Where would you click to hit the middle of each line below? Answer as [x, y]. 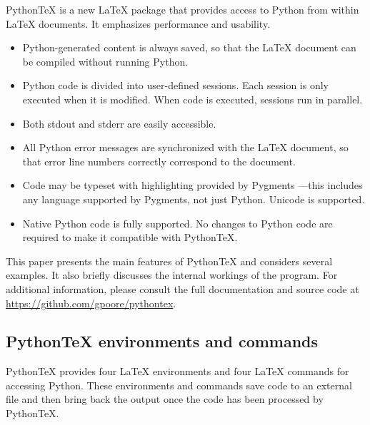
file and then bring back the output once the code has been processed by [165, 399]
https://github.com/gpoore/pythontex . [91, 303]
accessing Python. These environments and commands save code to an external [179, 385]
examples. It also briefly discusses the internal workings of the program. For [172, 275]
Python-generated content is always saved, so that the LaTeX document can [189, 47]
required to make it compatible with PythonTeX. [130, 237]
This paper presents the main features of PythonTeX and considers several [169, 261]
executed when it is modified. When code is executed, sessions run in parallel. [192, 99]
